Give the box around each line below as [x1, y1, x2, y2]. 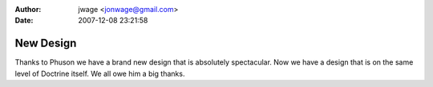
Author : [14, 5, 42, 14]
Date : [14, 16, 34, 26]
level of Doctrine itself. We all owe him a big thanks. [14, 69, 185, 78]
